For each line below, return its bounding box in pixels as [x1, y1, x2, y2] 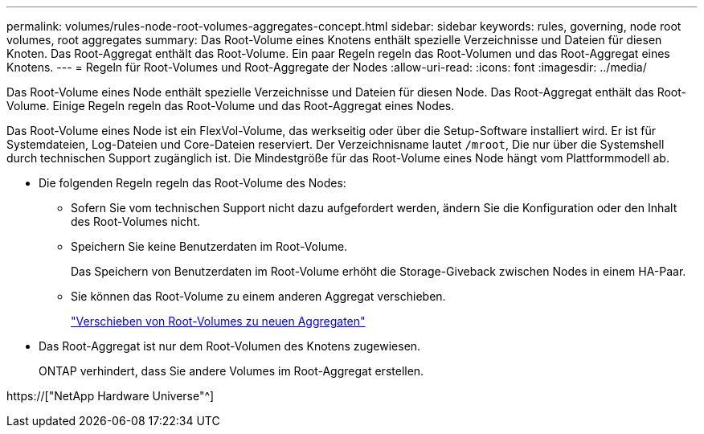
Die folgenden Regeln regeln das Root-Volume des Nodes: [39, 176, 346, 190]
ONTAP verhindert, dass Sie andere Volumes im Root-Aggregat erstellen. [39, 364, 424, 378]
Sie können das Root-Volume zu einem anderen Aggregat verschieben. [71, 289, 446, 303]
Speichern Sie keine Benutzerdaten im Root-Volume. [71, 240, 348, 253]
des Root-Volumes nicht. [71, 215, 201, 228]
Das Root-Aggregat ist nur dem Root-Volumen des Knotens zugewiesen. [39, 339, 421, 353]
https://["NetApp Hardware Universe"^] [6, 389, 215, 403]
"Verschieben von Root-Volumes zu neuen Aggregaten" [71, 314, 366, 328]
